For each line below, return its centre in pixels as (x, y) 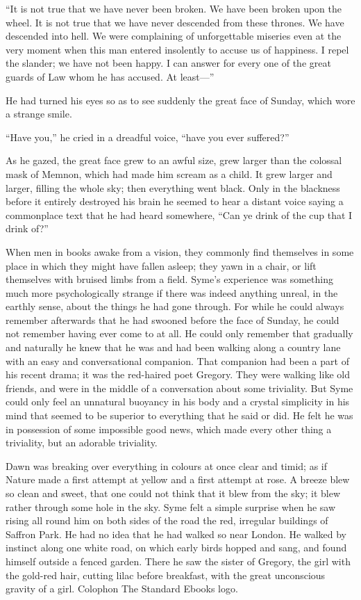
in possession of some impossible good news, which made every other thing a (169, 429)
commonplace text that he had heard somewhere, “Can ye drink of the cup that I (179, 214)
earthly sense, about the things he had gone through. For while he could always (175, 306)
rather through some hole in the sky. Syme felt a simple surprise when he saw (171, 506)
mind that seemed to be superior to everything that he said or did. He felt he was (179, 415)
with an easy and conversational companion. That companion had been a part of (177, 360)
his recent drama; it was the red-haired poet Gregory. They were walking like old (178, 374)
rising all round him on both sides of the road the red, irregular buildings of (167, 520)
